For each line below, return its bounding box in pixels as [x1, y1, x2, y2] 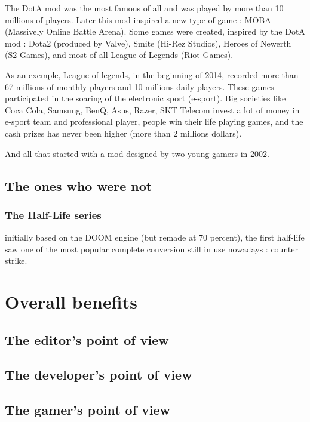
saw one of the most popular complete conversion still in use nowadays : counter [5, 242, 298, 255]
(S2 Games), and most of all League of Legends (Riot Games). [5, 48, 234, 61]
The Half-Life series [5, 207, 102, 222]
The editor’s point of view [5, 330, 169, 349]
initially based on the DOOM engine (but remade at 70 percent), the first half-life [5, 231, 305, 244]
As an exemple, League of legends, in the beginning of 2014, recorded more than [5, 68, 299, 81]
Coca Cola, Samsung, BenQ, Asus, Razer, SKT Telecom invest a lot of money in [5, 103, 300, 116]
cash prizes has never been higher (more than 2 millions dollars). [5, 127, 242, 139]
